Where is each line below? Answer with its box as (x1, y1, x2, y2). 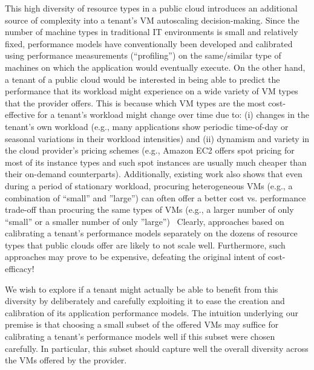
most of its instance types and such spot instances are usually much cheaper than (5, 155, 307, 168)
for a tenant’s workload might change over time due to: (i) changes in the (38, 108, 310, 121)
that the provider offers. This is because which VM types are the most (5, 96, 266, 109)
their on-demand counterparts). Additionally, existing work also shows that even (5, 167, 303, 180)
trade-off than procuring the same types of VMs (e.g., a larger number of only (5, 203, 294, 216)
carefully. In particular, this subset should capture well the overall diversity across (5, 342, 309, 354)
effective (5, 108, 35, 121)
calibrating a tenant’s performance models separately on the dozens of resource (5, 227, 298, 239)
